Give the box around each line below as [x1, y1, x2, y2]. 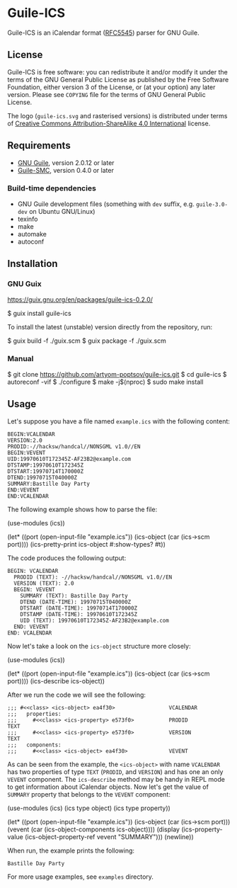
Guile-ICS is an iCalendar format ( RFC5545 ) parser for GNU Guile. [7, 28, 200, 37]
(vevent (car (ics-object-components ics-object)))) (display [7, 825, 180, 833]
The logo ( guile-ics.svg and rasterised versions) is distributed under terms [7, 111, 228, 120]
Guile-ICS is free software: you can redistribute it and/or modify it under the [7, 67, 228, 76]
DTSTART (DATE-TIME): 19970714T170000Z [20, 604, 138, 612]
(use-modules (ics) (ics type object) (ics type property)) [7, 804, 171, 812]
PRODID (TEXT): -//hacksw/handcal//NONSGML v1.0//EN [13, 574, 173, 581]
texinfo [17, 215, 38, 223]
